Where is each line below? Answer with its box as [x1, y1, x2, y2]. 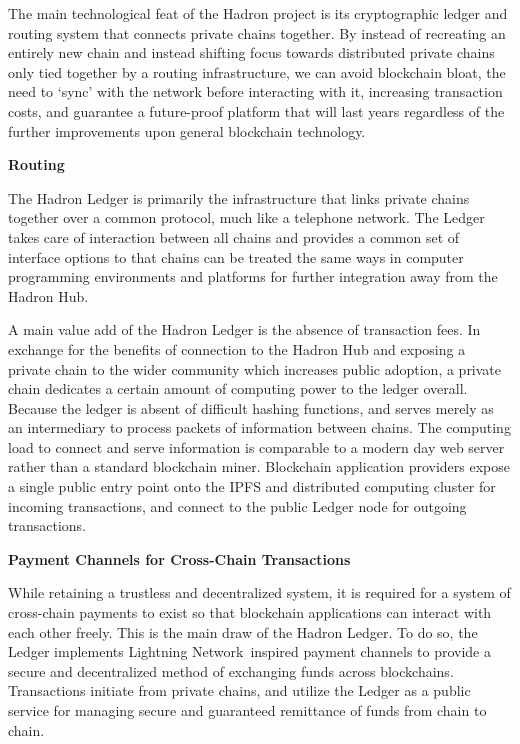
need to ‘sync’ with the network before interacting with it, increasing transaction [8, 81, 503, 102]
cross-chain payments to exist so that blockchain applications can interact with [8, 602, 492, 623]
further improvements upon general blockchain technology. [8, 120, 366, 141]
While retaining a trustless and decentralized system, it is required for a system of [8, 582, 511, 603]
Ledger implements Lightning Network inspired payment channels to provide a [8, 641, 492, 662]
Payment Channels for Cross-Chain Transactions [8, 548, 351, 569]
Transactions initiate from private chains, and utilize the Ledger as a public [8, 680, 471, 701]
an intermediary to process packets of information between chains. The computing [8, 417, 511, 438]
